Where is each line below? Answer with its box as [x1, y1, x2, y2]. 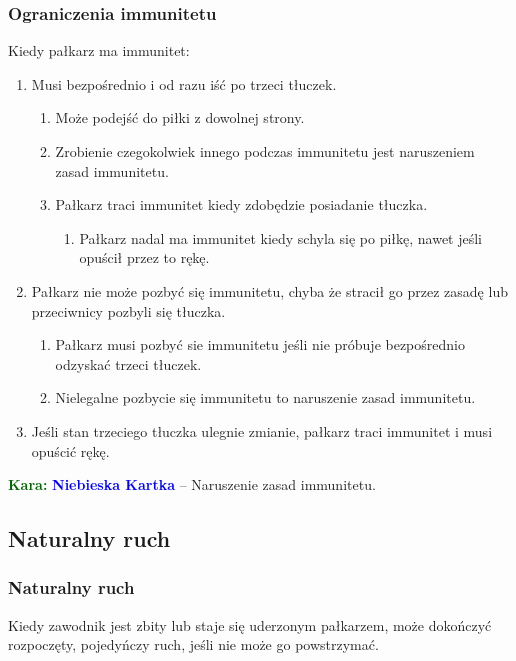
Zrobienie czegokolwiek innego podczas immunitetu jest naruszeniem [55, 141, 475, 161]
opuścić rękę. [31, 440, 110, 461]
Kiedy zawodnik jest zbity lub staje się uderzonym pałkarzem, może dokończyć [8, 614, 492, 635]
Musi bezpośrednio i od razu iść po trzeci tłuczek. [31, 73, 337, 94]
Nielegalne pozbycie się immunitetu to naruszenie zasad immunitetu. [55, 387, 476, 408]
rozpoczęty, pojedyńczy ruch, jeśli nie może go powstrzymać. [8, 634, 379, 655]
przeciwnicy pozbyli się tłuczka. [31, 300, 226, 321]
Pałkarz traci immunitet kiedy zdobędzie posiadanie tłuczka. [55, 194, 428, 215]
